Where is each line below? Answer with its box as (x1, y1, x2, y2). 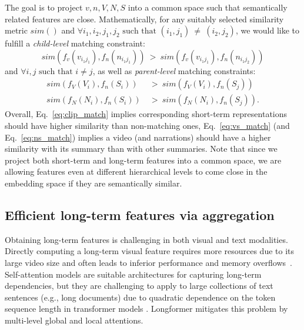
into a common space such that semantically (128, 1, 288, 13)
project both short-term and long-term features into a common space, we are (5, 154, 282, 166)
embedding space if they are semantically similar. (5, 177, 182, 189)
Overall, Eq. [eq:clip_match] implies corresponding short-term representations (5, 108, 288, 120)
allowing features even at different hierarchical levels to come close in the (5, 165, 268, 178)
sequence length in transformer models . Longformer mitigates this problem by (5, 302, 288, 315)
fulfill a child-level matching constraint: (5, 37, 145, 49)
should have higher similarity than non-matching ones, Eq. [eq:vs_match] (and (5, 119, 290, 132)
